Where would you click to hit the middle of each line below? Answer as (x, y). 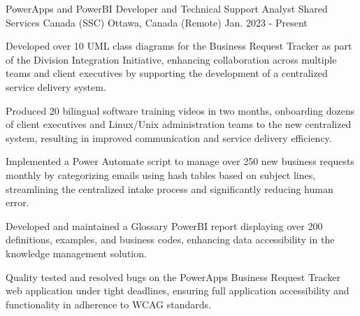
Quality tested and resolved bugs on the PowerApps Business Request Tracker (173, 276)
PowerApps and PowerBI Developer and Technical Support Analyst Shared (167, 8)
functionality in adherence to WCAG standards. (108, 304)
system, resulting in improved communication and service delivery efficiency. (169, 137)
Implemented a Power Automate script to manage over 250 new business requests (180, 161)
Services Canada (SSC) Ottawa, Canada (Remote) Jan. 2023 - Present (157, 22)
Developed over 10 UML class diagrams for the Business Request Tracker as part (179, 46)
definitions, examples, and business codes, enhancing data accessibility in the (170, 239)
